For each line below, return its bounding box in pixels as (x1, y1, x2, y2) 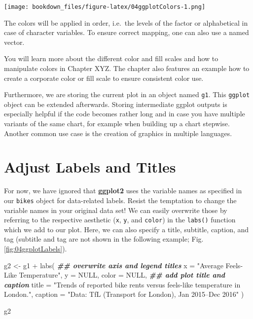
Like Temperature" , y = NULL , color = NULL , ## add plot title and (4, 270, 225, 280)
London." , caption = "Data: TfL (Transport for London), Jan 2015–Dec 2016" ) (4, 289, 244, 299)
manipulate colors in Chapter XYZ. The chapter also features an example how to (4, 63, 250, 73)
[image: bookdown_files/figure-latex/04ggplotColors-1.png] (4, 3, 206, 10)
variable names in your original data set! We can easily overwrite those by (4, 205, 227, 215)
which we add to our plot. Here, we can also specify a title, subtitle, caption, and (4, 224, 249, 234)
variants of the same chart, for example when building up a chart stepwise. (4, 118, 230, 129)
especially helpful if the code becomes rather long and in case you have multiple (4, 108, 245, 119)
